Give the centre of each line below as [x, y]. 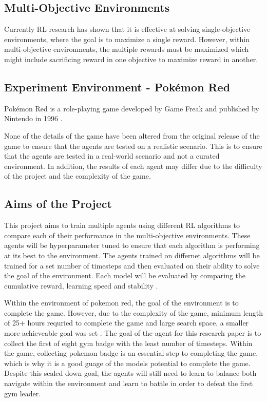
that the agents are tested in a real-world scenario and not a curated [112, 156]
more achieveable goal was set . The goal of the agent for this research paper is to [133, 333]
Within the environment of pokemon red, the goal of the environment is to [121, 303]
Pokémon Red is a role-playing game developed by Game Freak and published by [132, 108]
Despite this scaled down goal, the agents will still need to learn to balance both [130, 373]
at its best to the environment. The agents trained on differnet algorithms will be [132, 255]
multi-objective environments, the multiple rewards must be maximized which [127, 49]
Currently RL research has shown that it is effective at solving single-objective [127, 29]
